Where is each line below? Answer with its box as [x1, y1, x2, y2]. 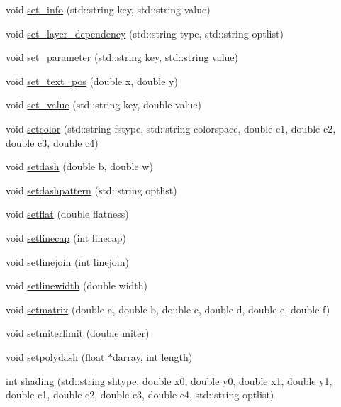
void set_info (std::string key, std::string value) [6, 2, 211, 16]
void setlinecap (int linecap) [6, 230, 127, 245]
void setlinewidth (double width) [6, 278, 148, 293]
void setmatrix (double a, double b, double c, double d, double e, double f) [6, 301, 330, 316]
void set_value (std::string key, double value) [6, 97, 202, 112]
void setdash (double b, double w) [6, 159, 153, 174]
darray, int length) [113, 349, 193, 364]
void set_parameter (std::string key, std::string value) [6, 50, 239, 65]
